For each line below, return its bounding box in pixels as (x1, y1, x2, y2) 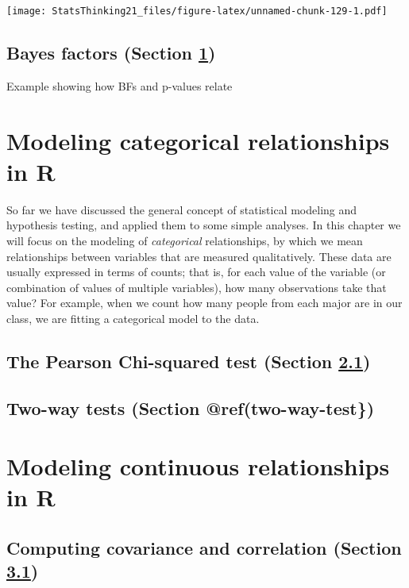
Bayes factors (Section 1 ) (6, 40, 216, 65)
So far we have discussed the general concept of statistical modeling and (6, 201, 357, 217)
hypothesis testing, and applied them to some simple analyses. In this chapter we (6, 217, 401, 233)
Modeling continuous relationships (6, 450, 390, 482)
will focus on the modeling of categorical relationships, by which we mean (6, 232, 363, 248)
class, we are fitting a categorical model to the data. (6, 309, 260, 326)
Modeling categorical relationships (6, 124, 390, 156)
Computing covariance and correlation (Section (6, 536, 402, 560)
